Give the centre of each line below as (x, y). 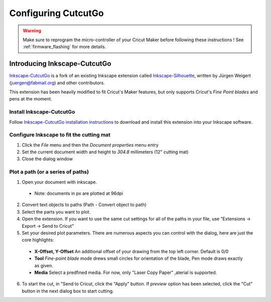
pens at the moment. (31, 99)
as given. (44, 265)
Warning (32, 31)
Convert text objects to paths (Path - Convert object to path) (84, 205)
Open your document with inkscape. (59, 182)
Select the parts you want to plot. (56, 212)
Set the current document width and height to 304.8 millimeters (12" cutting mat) (105, 152)
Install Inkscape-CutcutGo (42, 112)
